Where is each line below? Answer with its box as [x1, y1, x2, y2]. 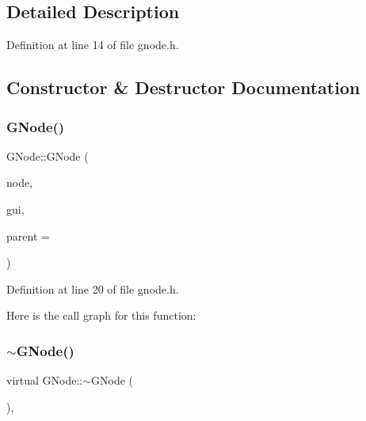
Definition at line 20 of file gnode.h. [6, 280, 179, 297]
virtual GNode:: [6, 372, 83, 389]
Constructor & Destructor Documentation [6, 75, 360, 100]
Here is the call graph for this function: [6, 307, 196, 324]
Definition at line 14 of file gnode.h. [6, 36, 179, 53]
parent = [6, 227, 50, 244]
